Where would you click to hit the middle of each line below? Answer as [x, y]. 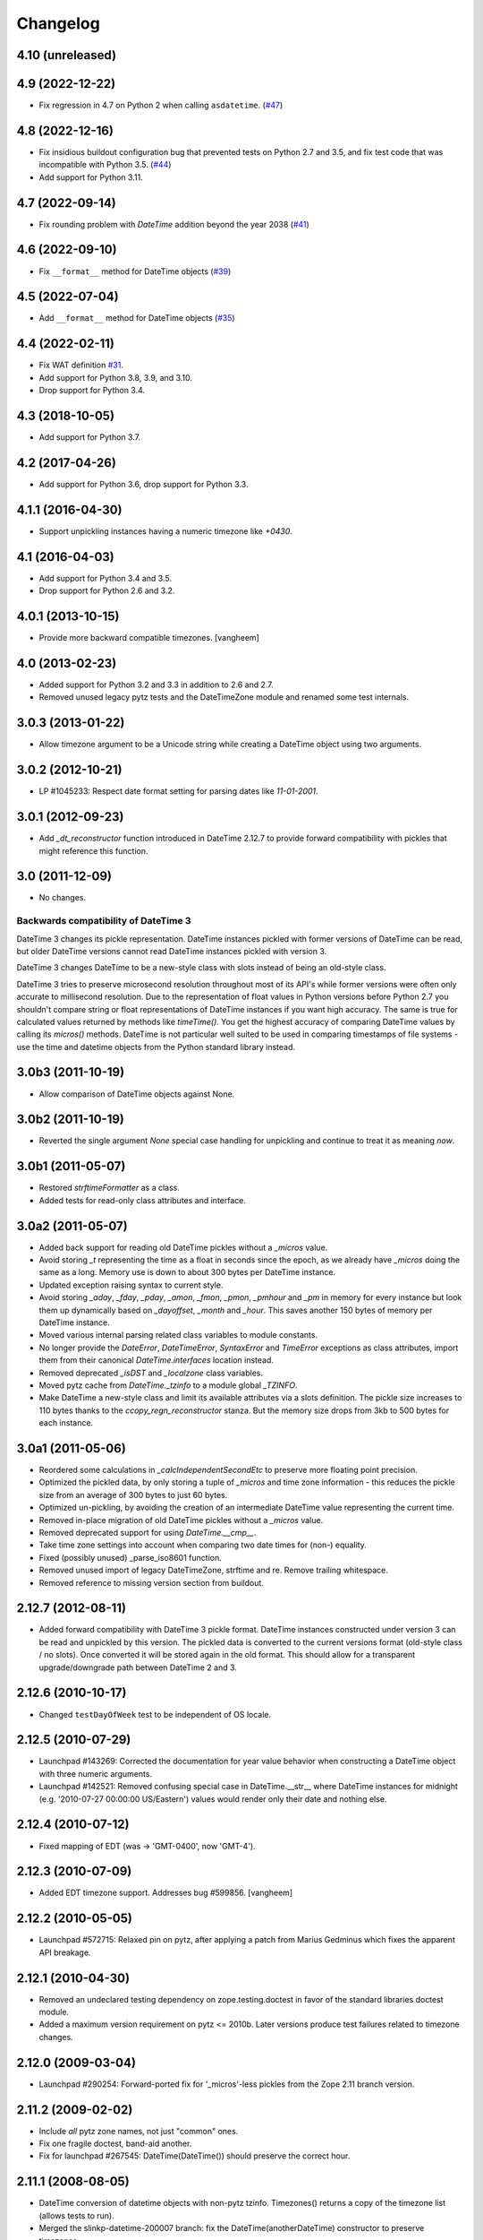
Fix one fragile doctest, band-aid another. [115, 2144]
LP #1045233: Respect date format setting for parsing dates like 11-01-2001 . [178, 791]
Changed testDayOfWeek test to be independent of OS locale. [155, 1714]
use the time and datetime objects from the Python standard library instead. [156, 1047]
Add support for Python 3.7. [90, 437]
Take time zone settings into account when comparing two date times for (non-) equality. [203, 1545]
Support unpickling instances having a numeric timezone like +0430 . [165, 531]
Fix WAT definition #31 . [81, 365]
